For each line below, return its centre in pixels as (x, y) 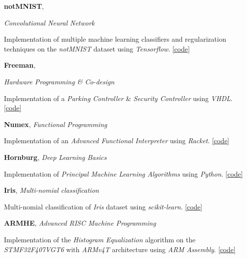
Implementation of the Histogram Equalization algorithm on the (100, 239)
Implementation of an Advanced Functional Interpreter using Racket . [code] (117, 141)
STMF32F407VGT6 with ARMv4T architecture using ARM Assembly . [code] (120, 249)
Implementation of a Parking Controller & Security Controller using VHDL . (118, 98)
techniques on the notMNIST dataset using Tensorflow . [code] (97, 48)
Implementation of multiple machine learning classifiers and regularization (115, 39)
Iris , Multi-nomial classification (51, 190)
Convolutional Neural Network (49, 22)
